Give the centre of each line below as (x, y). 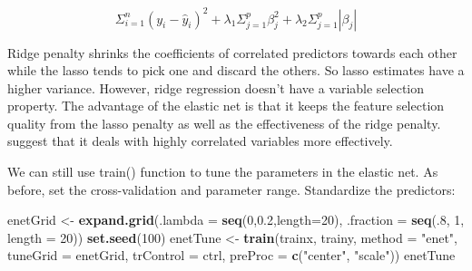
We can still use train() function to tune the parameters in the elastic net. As (223, 172)
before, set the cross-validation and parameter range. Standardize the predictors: (231, 189)
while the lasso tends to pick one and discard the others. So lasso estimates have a (236, 70)
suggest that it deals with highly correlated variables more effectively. (200, 141)
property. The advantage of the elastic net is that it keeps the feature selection (226, 106)
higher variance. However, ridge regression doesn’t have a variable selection (216, 87)
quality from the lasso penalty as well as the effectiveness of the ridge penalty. (224, 123)
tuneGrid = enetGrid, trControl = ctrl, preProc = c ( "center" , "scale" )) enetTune (231, 255)
